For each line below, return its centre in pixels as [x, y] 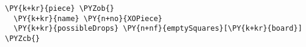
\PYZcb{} [23, 38]
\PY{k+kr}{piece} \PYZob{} [60, 8]
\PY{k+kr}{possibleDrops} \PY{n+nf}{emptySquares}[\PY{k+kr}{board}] [158, 29]
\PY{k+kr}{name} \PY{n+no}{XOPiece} [88, 18]
